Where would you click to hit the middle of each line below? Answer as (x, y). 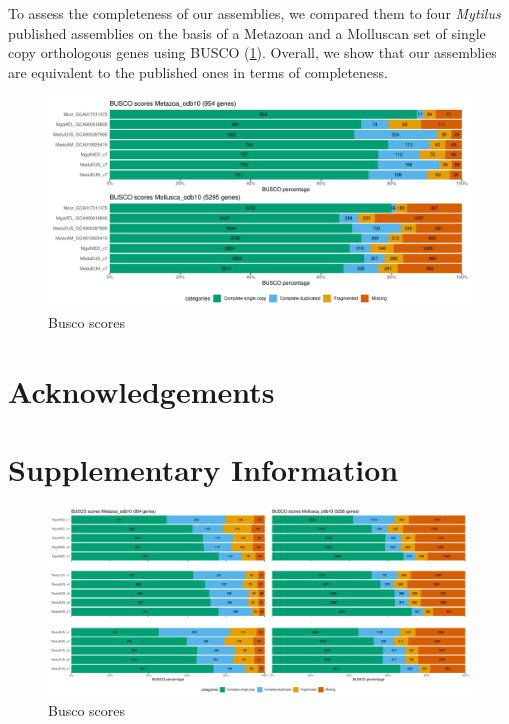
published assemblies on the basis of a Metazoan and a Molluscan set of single (247, 32)
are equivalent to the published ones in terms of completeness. (198, 71)
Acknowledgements (141, 390)
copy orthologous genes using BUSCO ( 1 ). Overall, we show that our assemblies (252, 52)
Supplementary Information (203, 469)
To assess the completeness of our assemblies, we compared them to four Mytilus (254, 13)
